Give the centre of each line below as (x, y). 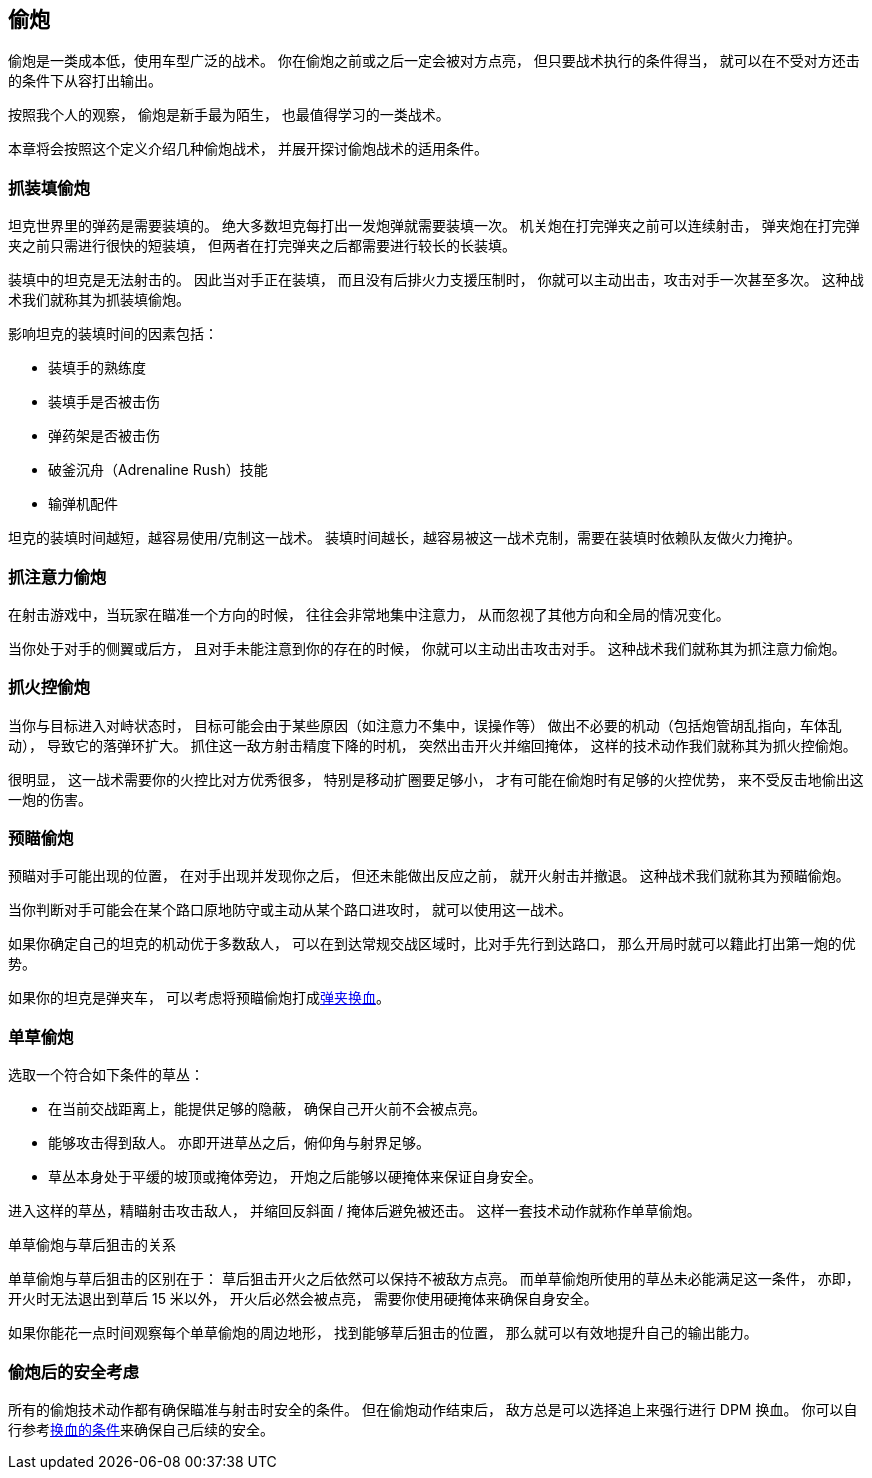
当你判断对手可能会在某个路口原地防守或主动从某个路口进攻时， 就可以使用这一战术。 (290, 910)
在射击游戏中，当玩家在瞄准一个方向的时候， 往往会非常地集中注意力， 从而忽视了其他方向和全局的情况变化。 (369, 614)
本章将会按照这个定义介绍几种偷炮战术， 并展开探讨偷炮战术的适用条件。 (248, 149)
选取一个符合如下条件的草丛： (106, 1075)
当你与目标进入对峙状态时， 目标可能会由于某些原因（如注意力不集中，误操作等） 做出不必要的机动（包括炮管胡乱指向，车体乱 (425, 725)
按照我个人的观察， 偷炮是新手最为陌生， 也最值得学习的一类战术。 (229, 115)
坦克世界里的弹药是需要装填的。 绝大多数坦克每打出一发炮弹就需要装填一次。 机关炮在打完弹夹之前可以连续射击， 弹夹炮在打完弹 (434, 226)
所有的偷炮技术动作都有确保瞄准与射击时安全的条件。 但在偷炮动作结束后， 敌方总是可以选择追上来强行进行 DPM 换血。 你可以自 (433, 1409)
